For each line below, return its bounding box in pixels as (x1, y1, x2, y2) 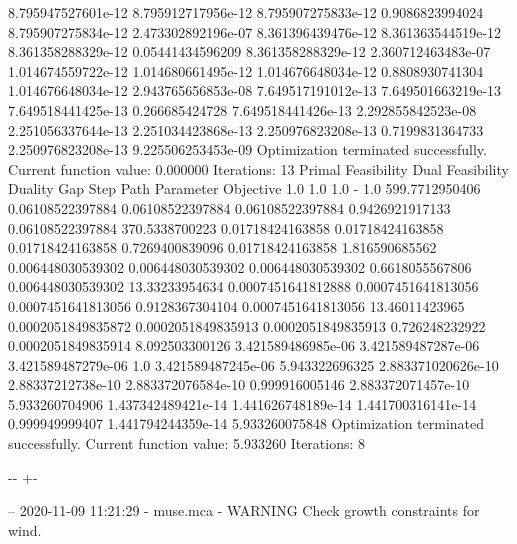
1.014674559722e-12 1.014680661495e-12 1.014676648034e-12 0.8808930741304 (8, 60, 484, 81)
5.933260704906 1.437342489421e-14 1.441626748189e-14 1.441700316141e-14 (8, 393, 477, 414)
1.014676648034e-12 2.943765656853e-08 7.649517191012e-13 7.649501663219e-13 (8, 80, 502, 101)
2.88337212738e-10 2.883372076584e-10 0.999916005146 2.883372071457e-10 (8, 374, 470, 395)
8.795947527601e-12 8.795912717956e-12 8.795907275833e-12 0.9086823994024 (8, 2, 484, 22)
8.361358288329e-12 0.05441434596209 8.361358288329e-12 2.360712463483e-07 (8, 41, 491, 62)
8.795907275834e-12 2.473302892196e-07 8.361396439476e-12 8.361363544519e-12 (8, 21, 502, 42)
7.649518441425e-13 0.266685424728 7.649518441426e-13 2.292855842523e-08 (8, 99, 477, 120)
